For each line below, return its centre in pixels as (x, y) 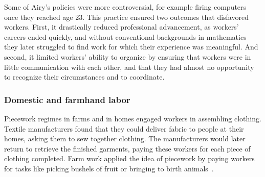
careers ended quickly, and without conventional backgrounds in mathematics (125, 36)
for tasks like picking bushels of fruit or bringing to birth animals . (109, 168)
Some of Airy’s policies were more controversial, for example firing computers (125, 7)
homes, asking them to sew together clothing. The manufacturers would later (125, 138)
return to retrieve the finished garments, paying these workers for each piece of (127, 148)
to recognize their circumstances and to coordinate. (84, 77)
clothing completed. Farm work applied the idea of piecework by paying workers (129, 158)
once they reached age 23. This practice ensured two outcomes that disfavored (126, 17)
